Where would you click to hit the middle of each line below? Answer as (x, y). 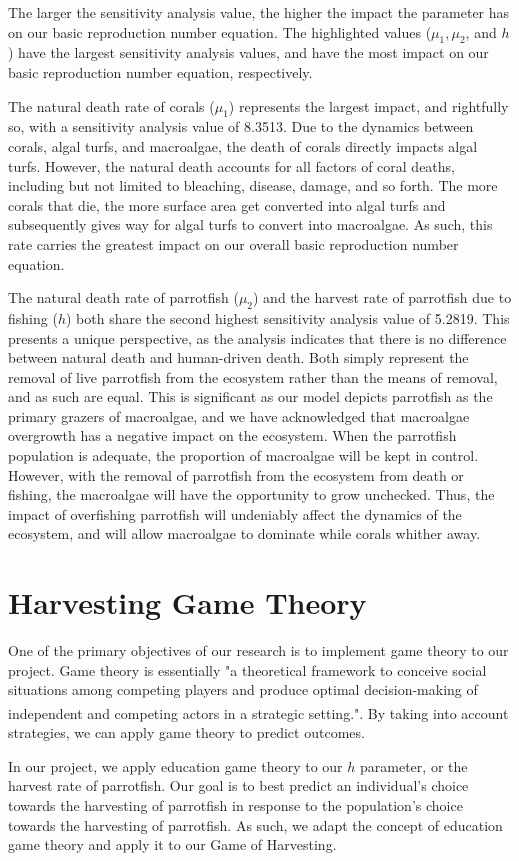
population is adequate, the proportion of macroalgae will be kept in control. (243, 455)
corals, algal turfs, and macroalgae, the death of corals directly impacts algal (243, 145)
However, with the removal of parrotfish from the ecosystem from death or (236, 474)
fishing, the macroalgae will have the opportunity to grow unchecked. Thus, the (251, 494)
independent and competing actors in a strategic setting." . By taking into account (258, 712)
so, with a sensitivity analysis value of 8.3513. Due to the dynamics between (241, 126)
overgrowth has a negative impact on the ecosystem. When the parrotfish (232, 435)
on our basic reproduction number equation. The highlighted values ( (220, 31)
